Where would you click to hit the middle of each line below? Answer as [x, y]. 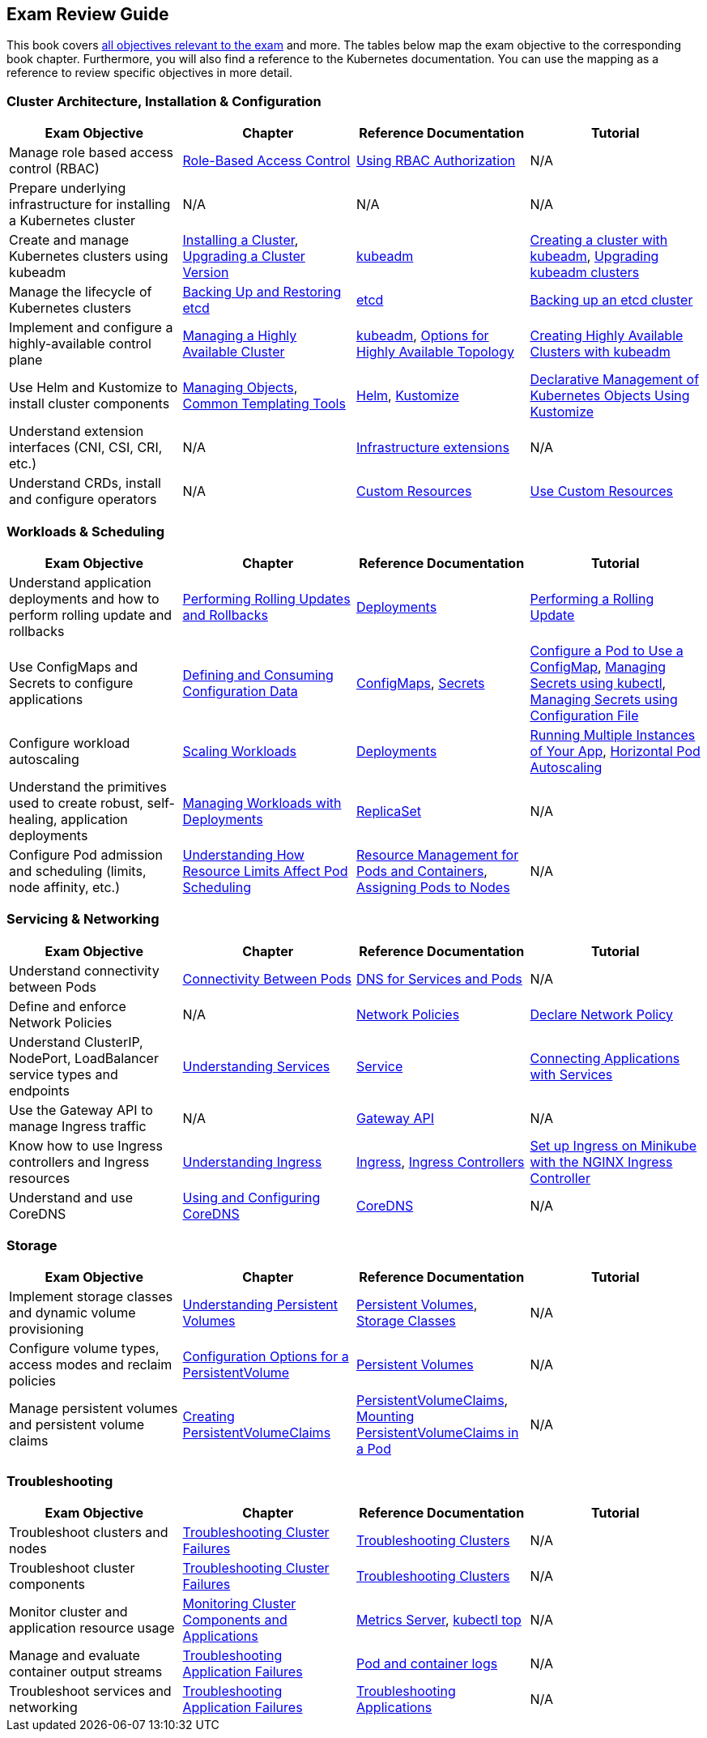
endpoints [39, 1090]
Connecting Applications [605, 1058]
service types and [64, 1074]
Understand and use [71, 1197]
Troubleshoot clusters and [89, 1533]
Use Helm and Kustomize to [94, 388]
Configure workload [70, 743]
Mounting [385, 1417]
